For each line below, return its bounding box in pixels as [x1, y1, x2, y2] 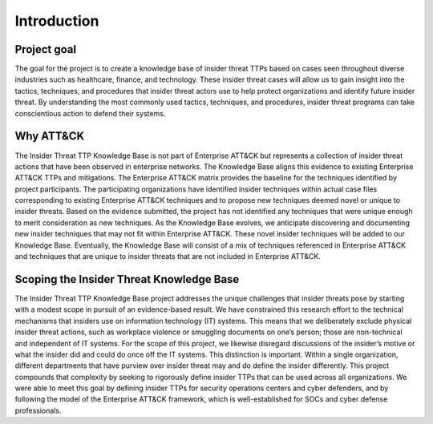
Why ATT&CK [14, 129, 85, 143]
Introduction [14, 12, 99, 30]
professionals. [14, 406, 62, 415]
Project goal [14, 42, 76, 56]
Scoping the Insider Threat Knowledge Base [14, 273, 240, 286]
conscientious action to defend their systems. [14, 108, 166, 118]
